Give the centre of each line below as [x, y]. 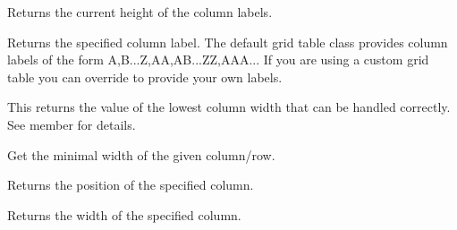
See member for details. [72, 124]
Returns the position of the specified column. [131, 185]
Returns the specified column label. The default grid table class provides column [228, 42]
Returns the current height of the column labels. [140, 12]
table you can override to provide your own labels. [145, 77]
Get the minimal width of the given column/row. [141, 154]
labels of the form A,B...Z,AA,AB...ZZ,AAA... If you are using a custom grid [218, 60]
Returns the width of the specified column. [124, 214]
